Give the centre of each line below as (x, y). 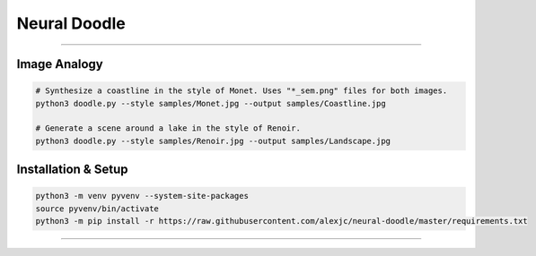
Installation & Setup (72, 170)
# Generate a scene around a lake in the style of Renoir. (168, 128)
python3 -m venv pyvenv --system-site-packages (142, 196)
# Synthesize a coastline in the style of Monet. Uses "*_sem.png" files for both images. (242, 91)
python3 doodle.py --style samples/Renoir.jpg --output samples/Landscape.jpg (213, 141)
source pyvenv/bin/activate (97, 209)
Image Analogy (60, 64)
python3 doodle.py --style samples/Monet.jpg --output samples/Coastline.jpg (211, 103)
